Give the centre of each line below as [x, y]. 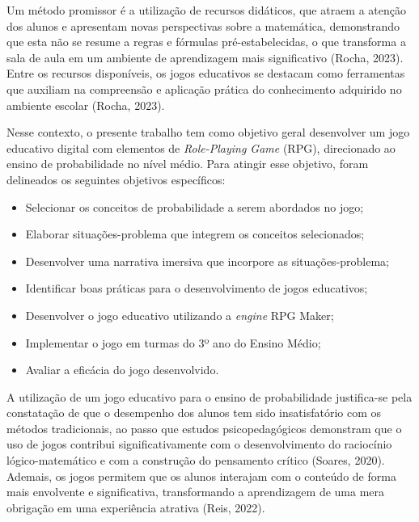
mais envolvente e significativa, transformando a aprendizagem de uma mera [196, 492]
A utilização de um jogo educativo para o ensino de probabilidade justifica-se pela [209, 396]
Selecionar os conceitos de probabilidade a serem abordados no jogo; [195, 206]
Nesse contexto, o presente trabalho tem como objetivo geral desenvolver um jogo [208, 132]
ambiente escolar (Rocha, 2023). [86, 105]
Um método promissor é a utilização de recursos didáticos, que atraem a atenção [207, 10]
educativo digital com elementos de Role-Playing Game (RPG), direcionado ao [201, 147]
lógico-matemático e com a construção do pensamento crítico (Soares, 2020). [196, 460]
